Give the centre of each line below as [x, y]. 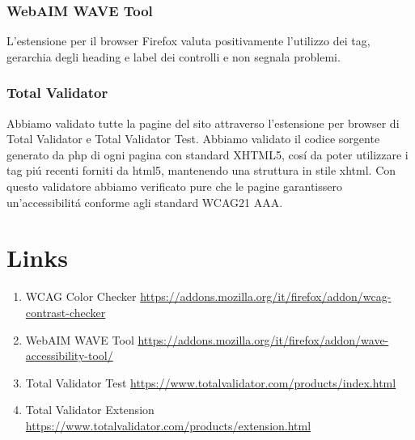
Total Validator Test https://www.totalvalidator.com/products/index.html [211, 382]
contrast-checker [66, 312]
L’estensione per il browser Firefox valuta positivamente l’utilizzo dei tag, [188, 41]
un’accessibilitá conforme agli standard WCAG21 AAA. [145, 202]
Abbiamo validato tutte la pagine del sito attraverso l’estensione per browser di [203, 123]
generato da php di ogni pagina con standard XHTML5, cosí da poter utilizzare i [207, 154]
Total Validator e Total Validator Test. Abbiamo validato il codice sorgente [193, 139]
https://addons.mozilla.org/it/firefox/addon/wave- [263, 339]
